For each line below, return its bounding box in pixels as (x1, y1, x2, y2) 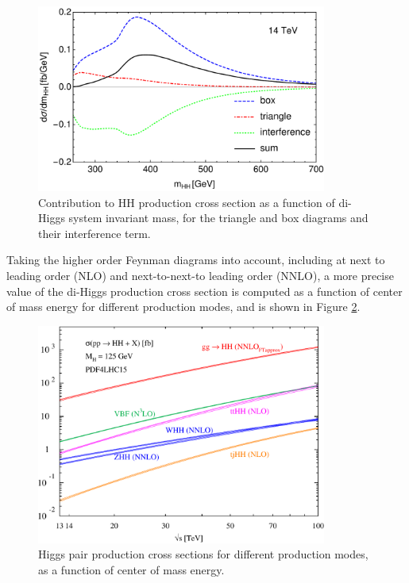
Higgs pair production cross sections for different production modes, (38, 546, 368, 562)
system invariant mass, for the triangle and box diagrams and (68, 209, 368, 226)
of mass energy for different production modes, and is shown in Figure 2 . (6, 298, 361, 315)
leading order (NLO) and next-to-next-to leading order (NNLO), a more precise (6, 267, 394, 283)
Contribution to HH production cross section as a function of (38, 194, 335, 210)
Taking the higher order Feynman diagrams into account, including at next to (6, 251, 385, 268)
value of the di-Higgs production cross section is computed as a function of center (6, 282, 403, 299)
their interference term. (38, 224, 151, 241)
